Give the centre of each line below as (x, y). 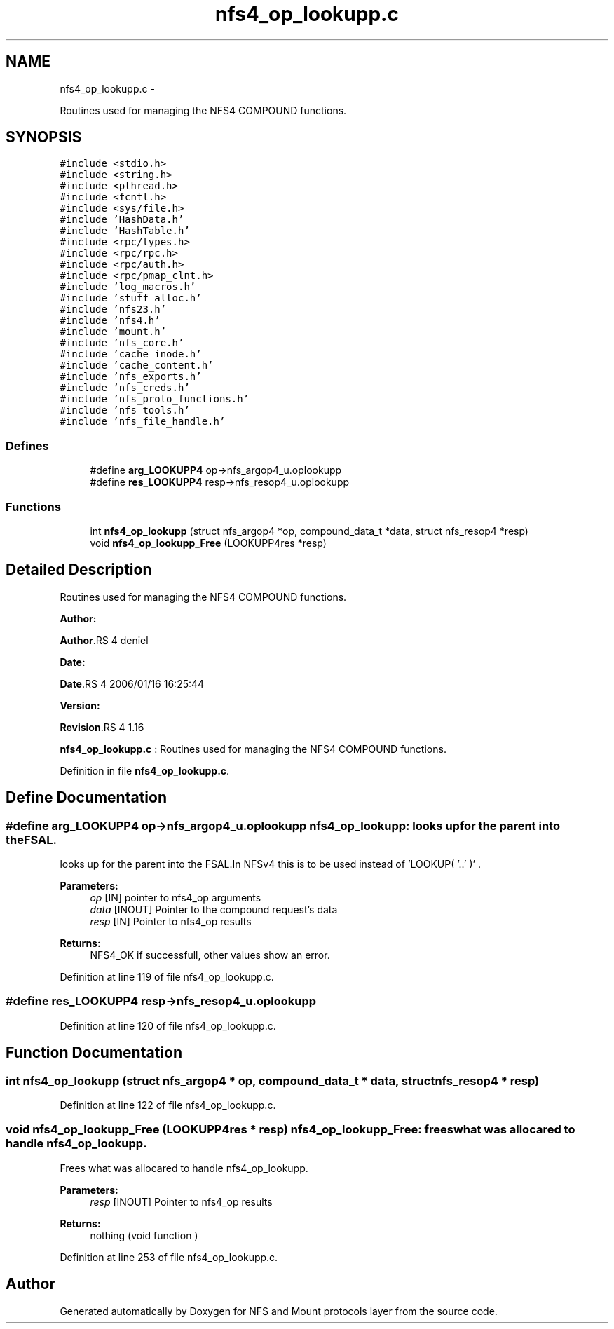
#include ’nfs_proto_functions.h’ (155, 399)
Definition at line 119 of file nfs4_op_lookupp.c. (167, 977)
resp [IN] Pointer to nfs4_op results (171, 921)
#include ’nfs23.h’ (113, 309)
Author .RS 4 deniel (104, 640)
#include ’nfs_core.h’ (122, 343)
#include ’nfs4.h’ (110, 321)
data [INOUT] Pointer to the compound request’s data (214, 909)
